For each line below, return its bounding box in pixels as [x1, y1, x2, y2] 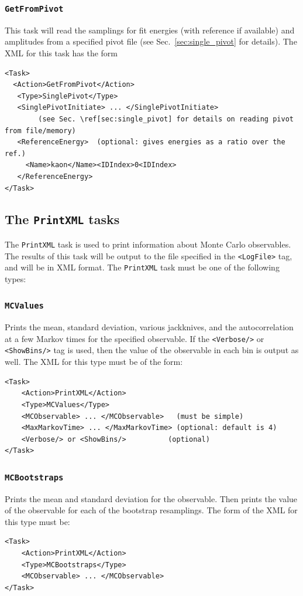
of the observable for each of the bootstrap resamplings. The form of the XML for [5, 504, 298, 516]
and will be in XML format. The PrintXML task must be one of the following [5, 261, 280, 273]
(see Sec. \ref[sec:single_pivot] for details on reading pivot [38, 114, 294, 123]
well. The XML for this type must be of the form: [5, 355, 183, 368]
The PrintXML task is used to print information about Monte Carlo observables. [5, 238, 291, 250]
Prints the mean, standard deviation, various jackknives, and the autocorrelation [5, 321, 294, 333]
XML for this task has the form [5, 46, 118, 59]
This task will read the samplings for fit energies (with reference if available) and [5, 23, 295, 36]
